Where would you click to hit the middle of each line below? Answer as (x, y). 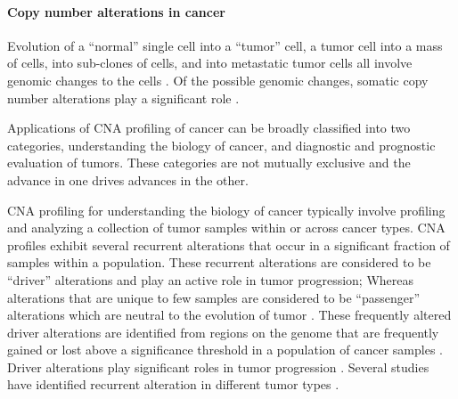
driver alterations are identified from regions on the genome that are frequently (223, 332)
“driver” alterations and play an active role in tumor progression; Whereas (211, 279)
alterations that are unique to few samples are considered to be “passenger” (214, 297)
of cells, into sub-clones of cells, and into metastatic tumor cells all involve (210, 63)
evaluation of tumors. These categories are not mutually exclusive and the (209, 163)
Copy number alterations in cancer (116, 11)
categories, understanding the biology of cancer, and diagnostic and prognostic (221, 145)
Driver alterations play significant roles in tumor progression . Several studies (218, 366)
